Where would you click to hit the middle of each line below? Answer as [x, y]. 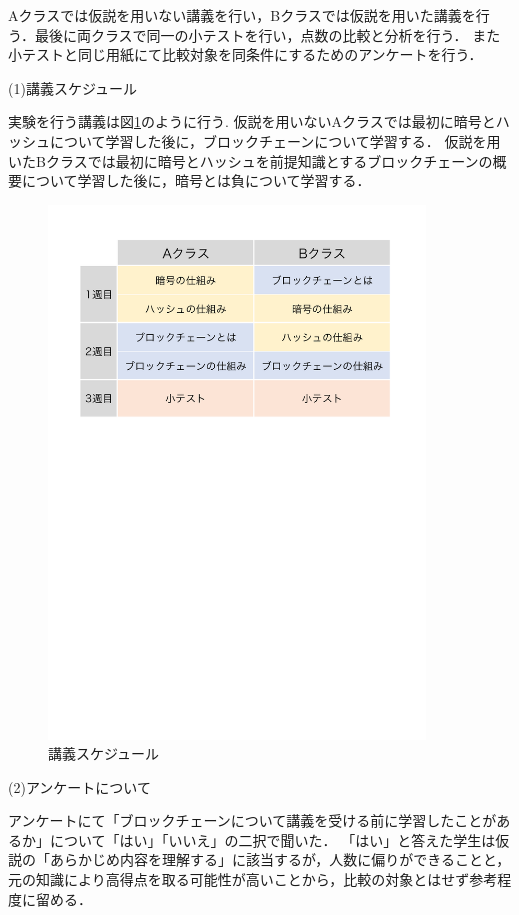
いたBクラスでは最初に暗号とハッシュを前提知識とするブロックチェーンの [250, 160]
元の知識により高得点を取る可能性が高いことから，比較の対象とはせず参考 [253, 879]
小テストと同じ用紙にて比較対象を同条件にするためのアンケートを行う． [245, 54]
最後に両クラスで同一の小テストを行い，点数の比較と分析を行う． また [267, 34]
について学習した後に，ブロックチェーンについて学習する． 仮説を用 [275, 140]
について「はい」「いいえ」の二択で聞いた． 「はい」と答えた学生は [272, 839]
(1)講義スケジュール [72, 87]
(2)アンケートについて [79, 786]
